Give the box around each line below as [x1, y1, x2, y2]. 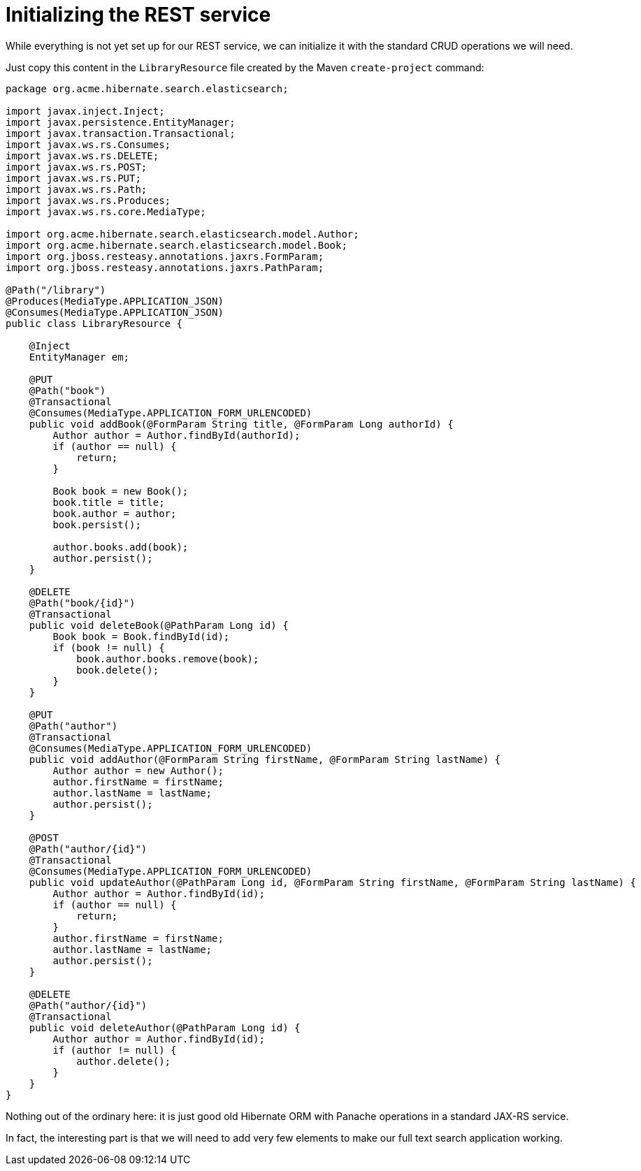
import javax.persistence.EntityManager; [6, 116, 236, 128]
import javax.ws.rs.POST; [6, 161, 147, 173]
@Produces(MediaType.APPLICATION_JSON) [6, 295, 224, 307]
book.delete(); [76, 664, 159, 676]
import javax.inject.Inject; [6, 105, 165, 117]
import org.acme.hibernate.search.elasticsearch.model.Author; [6, 228, 359, 240]
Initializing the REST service [6, 3, 271, 27]
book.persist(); [52, 518, 141, 530]
